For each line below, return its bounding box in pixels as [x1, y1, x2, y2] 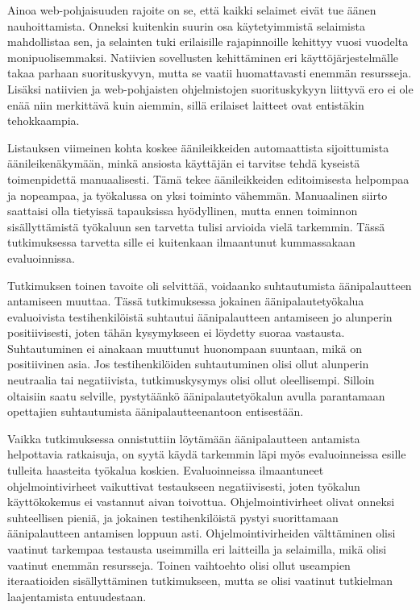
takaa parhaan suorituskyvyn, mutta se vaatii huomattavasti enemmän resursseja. [7, 64, 412, 81]
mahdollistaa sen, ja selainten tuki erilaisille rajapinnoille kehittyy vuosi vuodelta [7, 33, 409, 50]
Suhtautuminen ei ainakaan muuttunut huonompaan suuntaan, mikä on [7, 339, 363, 356]
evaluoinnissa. [7, 249, 75, 266]
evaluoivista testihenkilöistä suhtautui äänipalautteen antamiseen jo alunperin [7, 308, 393, 325]
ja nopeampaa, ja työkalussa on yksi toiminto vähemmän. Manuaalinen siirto [7, 186, 388, 203]
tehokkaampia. [7, 112, 80, 129]
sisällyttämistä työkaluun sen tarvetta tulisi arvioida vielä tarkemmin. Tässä [7, 218, 385, 234]
